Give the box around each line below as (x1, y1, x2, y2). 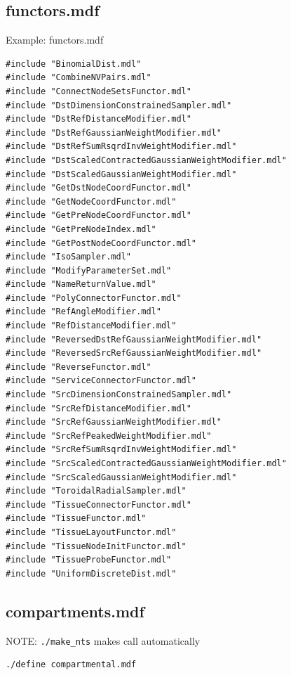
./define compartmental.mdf (6, 660, 137, 670)
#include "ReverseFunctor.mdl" (6, 361, 151, 372)
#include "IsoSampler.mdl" (6, 252, 131, 262)
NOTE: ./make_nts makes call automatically (6, 633, 201, 648)
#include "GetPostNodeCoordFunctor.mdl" (6, 238, 197, 248)
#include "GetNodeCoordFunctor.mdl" (6, 196, 177, 207)
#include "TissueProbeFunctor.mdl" (6, 555, 172, 565)
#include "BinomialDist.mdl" (6, 58, 142, 69)
